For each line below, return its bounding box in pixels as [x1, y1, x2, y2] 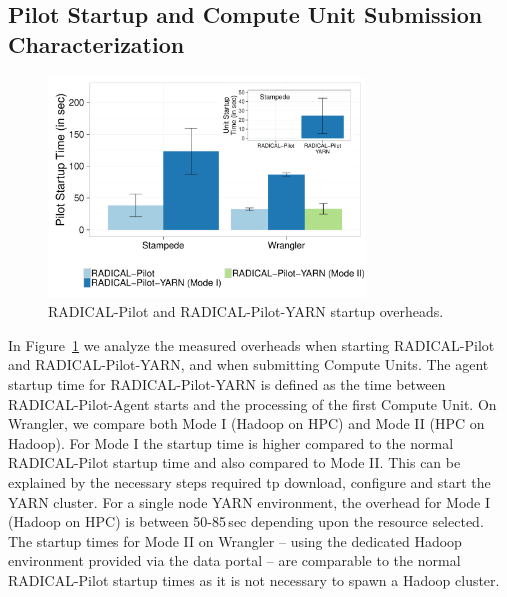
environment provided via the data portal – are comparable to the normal [8, 550, 461, 571]
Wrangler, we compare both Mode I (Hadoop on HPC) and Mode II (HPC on [8, 413, 485, 434]
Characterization [8, 28, 185, 59]
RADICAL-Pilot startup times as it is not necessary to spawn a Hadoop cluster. [8, 570, 500, 591]
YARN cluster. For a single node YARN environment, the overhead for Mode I [8, 491, 490, 512]
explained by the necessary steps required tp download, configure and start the [8, 472, 491, 493]
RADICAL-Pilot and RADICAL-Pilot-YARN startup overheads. [48, 301, 444, 322]
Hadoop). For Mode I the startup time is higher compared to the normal [8, 432, 454, 453]
